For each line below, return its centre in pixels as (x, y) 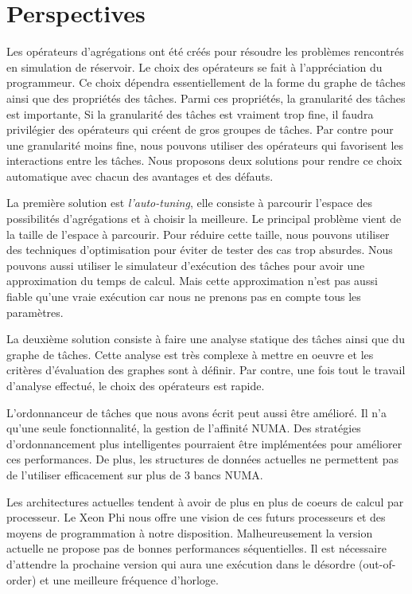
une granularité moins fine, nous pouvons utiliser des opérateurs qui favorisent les (205, 145)
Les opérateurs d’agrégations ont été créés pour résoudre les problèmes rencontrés (205, 51)
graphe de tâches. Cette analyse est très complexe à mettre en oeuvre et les (190, 354)
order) (21, 579)
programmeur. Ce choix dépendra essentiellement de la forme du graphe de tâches (206, 82)
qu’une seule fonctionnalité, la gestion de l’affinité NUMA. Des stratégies (184, 428)
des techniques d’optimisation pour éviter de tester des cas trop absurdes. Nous (200, 250)
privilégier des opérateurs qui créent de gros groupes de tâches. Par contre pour (200, 129)
